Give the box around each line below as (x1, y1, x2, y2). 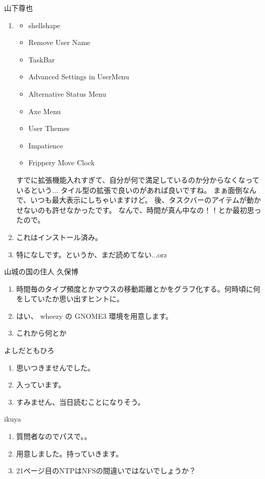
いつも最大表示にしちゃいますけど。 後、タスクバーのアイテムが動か (30, 194, 261, 205)
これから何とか (16, 328, 67, 338)
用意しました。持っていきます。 (16, 448, 123, 459)
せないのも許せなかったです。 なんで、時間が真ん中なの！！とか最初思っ (16, 204, 261, 215)
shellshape (28, 19, 60, 30)
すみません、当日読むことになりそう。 (16, 396, 145, 407)
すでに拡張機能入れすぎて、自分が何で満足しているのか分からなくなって (16, 174, 260, 185)
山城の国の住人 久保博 (4, 266, 78, 277)
